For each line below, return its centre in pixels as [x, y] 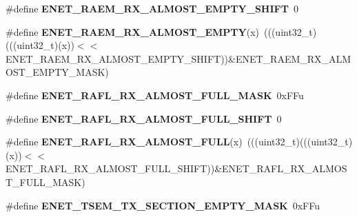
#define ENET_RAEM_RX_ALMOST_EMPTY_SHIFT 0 [152, 8]
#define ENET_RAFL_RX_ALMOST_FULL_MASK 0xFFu [155, 95]
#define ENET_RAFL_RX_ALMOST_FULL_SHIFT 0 [144, 118]
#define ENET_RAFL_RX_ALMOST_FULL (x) [124, 142]
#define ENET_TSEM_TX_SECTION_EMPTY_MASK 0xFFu [163, 205]
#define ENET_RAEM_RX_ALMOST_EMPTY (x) [133, 31]
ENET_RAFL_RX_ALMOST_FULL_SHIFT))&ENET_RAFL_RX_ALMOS [176, 168]
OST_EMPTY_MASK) [57, 72]
